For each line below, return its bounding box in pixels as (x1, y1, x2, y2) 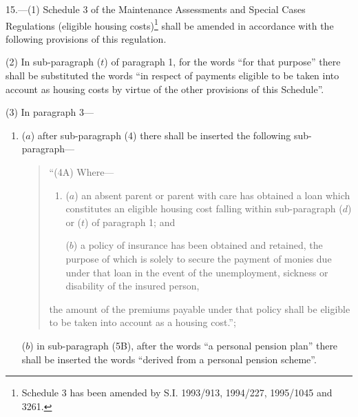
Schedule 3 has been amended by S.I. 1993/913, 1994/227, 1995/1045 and (21, 385, 333, 400)
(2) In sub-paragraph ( (6, 54, 101, 69)
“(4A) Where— (49, 165, 114, 179)
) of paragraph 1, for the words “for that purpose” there (104, 54, 341, 69)
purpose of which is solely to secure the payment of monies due (65, 251, 332, 265)
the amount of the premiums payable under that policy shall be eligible (49, 301, 350, 316)
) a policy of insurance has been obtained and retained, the (73, 238, 323, 252)
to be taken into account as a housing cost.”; (49, 315, 236, 329)
